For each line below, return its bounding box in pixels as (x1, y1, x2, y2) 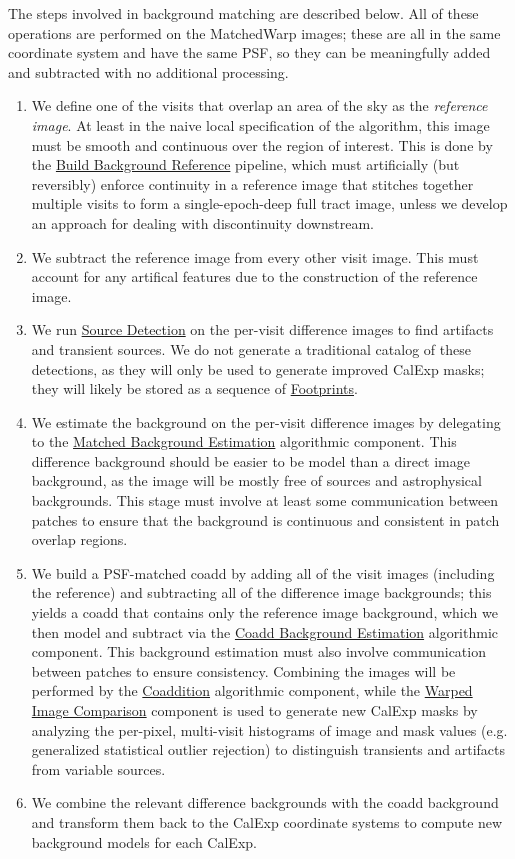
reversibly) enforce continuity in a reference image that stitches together (31, 173, 474, 194)
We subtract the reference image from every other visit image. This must (31, 246, 479, 267)
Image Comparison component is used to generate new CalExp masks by (31, 700, 478, 720)
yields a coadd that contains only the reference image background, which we (31, 602, 498, 623)
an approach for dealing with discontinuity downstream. (31, 212, 374, 233)
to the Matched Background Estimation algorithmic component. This (31, 431, 457, 452)
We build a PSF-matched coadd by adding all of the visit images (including (31, 562, 495, 583)
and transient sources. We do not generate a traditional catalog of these (31, 338, 471, 359)
